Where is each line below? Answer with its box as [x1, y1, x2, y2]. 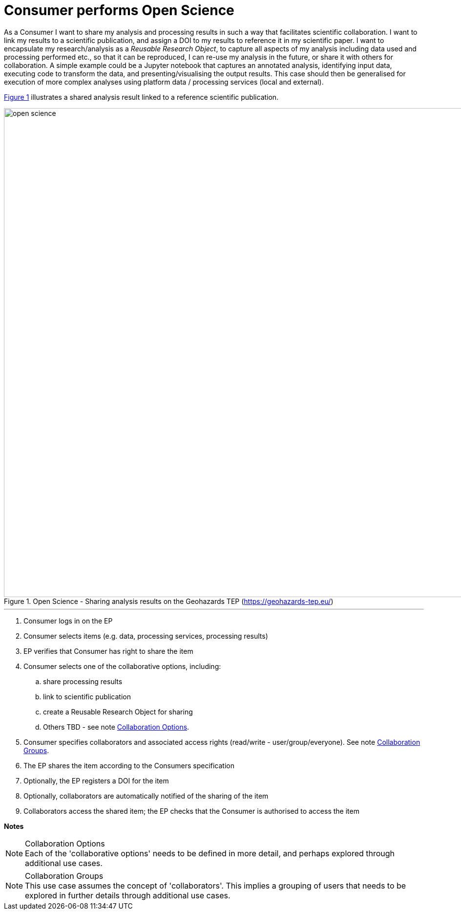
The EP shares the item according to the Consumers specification [23, 761, 235, 770]
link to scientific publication [43, 692, 131, 701]
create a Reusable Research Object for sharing [43, 707, 193, 716]
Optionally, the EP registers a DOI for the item [23, 776, 169, 785]
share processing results [43, 677, 123, 686]
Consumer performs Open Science [4, 2, 234, 19]
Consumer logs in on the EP [23, 616, 113, 625]
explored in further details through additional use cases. [25, 890, 230, 900]
